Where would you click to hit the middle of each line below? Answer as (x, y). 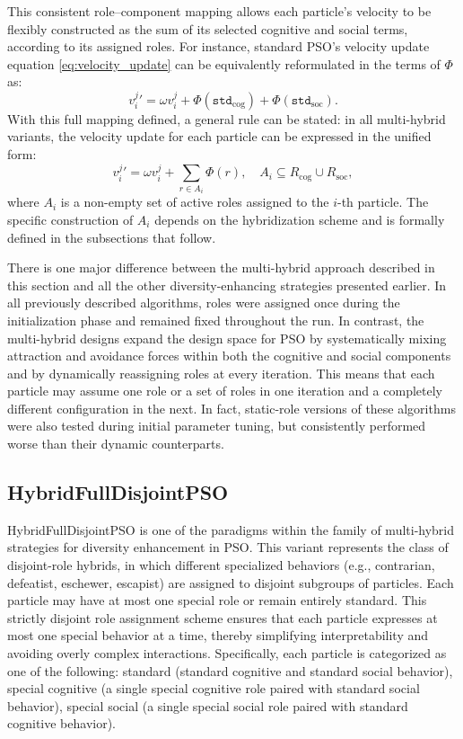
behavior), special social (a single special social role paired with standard (208, 705)
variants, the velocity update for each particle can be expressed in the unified (219, 136)
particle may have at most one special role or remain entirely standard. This (217, 600)
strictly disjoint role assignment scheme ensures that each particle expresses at (223, 617)
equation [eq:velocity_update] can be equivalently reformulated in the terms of (224, 63)
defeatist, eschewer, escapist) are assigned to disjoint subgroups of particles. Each (231, 582)
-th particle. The (383, 202)
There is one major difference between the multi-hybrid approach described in (221, 267)
